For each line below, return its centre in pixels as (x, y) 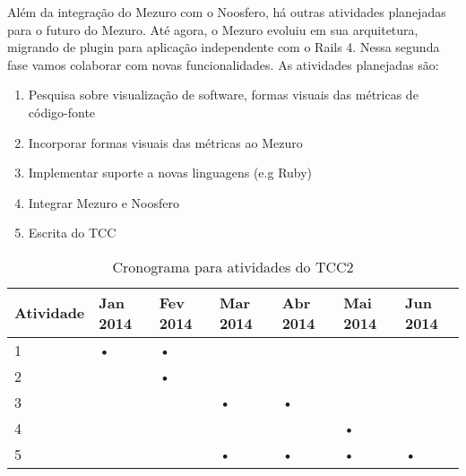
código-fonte (62, 112)
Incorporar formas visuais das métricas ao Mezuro (165, 142)
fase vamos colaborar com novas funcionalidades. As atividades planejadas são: (223, 64)
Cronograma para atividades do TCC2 (233, 266)
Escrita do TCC (72, 233)
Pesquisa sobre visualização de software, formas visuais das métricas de (223, 95)
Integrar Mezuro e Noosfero (104, 202)
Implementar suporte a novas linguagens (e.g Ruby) (170, 173)
